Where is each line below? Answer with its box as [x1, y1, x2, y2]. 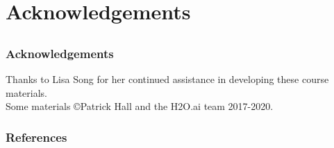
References [6, 128, 67, 145]
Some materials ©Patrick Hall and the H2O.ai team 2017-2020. [6, 99, 274, 113]
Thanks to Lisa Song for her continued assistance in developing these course [6, 72, 329, 86]
